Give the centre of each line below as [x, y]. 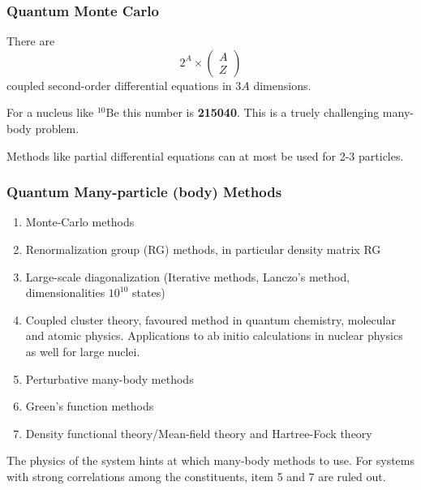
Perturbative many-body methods [110, 378]
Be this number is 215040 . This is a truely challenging [243, 112]
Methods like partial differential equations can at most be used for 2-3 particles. [205, 155]
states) [149, 292]
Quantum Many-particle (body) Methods [144, 192]
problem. [57, 128]
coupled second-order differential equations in [119, 85]
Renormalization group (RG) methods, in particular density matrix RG [203, 249]
